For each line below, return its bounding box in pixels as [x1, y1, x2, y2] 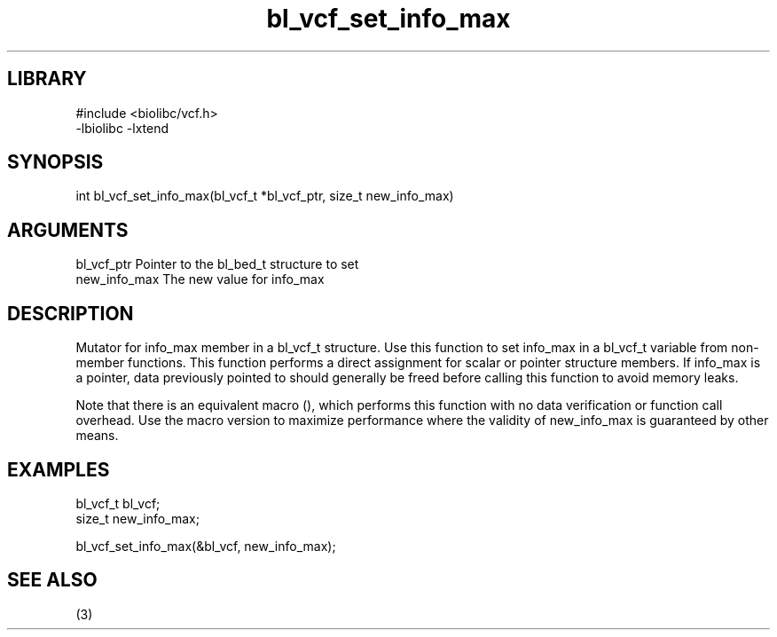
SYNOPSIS [7, 151, 104, 174]
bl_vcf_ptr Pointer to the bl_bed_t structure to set [75, 256, 359, 272]
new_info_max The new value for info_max [75, 271, 325, 287]
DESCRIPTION [7, 302, 134, 325]
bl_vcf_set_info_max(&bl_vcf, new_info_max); [75, 538, 336, 554]
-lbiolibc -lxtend [75, 120, 169, 136]
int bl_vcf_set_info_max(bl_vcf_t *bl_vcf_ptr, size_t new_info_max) [75, 188, 454, 204]
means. [75, 428, 119, 444]
